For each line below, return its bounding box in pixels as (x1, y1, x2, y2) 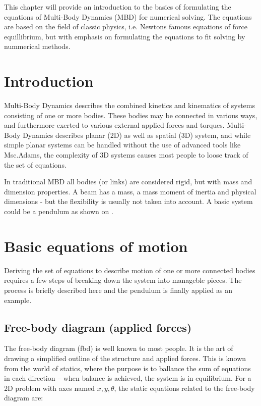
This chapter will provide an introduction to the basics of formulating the (4, 2, 231, 12)
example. (4, 294, 32, 305)
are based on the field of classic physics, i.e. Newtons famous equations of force (4, 21, 247, 32)
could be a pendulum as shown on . (4, 206, 113, 217)
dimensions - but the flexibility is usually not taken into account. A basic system (4, 196, 253, 207)
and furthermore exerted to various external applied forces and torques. (4, 120, 225, 130)
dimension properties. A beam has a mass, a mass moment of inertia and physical (4, 186, 256, 196)
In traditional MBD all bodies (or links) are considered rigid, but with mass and (4, 176, 252, 187)
